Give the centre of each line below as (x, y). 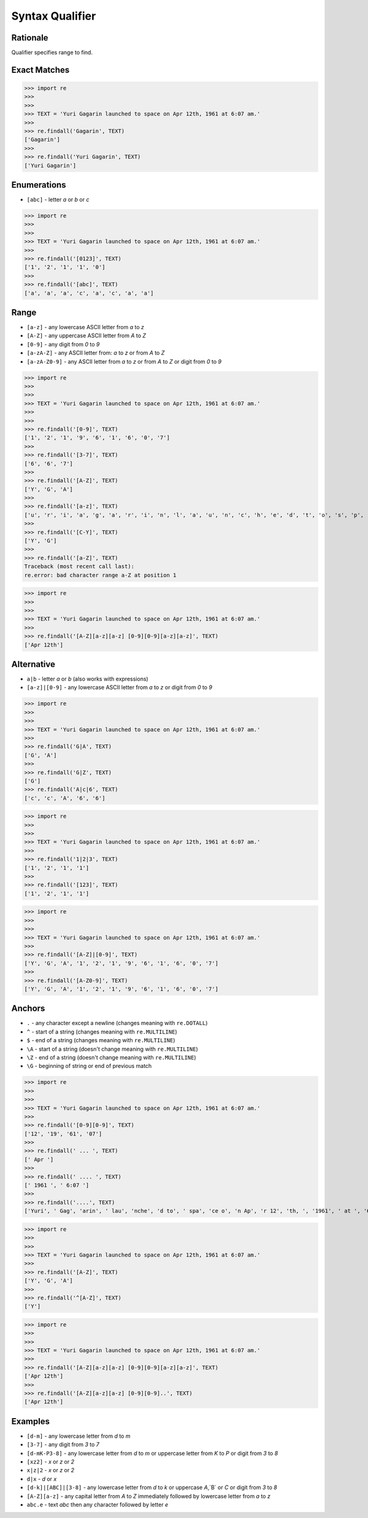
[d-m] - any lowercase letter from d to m (79, 1436)
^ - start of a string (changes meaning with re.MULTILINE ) (102, 1032)
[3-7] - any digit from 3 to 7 (63, 1444)
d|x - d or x (42, 1479)
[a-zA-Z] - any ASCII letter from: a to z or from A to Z (96, 353)
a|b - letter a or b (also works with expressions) (87, 679)
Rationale (30, 38)
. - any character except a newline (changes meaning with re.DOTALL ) (117, 1023)
